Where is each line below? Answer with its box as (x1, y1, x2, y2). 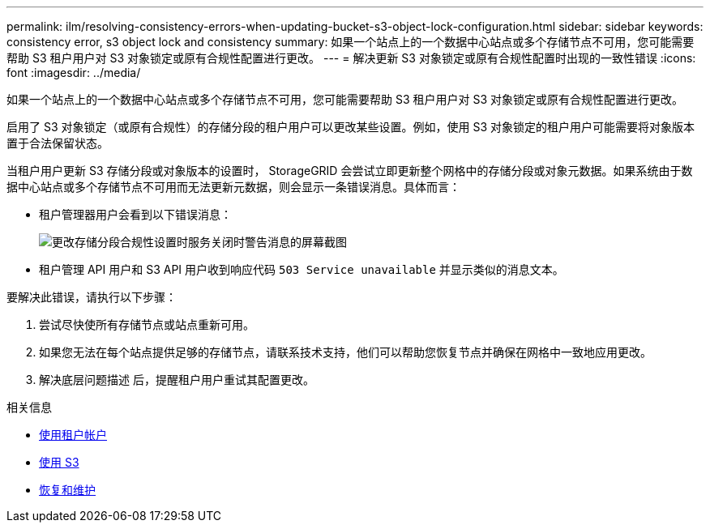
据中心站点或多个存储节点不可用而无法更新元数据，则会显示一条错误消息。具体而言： (6, 180, 460, 194)
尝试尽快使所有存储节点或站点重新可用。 (39, 318, 254, 331)
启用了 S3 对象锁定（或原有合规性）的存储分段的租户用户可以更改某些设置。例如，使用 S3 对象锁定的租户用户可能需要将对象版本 (6, 120, 695, 134)
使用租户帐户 (39, 428, 107, 442)
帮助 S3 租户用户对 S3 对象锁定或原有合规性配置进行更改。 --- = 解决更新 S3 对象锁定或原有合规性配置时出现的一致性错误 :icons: (6, 51, 696, 65)
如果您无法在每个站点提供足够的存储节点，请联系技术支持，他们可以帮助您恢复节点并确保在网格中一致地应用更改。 (39, 345, 652, 359)
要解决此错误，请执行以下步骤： (6, 290, 177, 304)
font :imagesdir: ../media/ (6, 66, 141, 79)
